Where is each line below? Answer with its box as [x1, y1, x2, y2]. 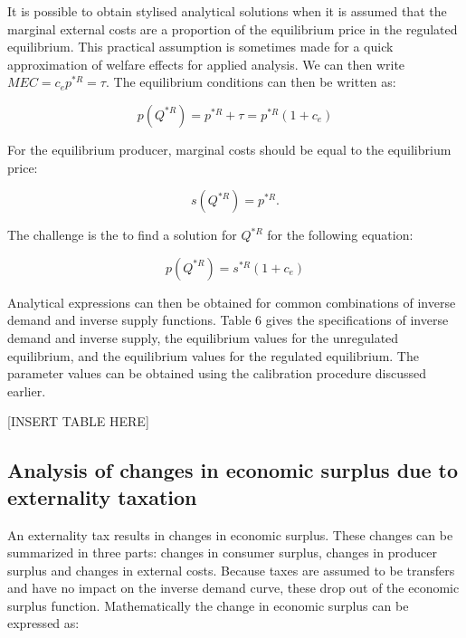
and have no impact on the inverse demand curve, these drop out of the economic [7, 578, 460, 597]
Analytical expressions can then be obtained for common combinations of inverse [7, 292, 456, 311]
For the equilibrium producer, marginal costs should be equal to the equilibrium [7, 139, 452, 158]
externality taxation [7, 482, 197, 510]
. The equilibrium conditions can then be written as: [105, 72, 396, 91]
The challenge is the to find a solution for [7, 225, 237, 244]
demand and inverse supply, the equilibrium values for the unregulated [7, 328, 399, 347]
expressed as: [7, 614, 80, 633]
